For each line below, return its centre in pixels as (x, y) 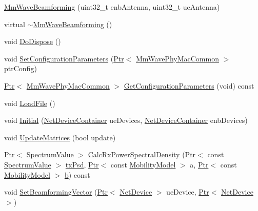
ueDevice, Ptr (188, 192)
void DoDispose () (33, 41)
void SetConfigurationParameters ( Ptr (64, 58)
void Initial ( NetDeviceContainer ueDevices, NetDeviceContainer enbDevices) (126, 120)
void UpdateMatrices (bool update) (60, 137)
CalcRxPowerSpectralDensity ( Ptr (142, 154)
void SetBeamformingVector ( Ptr (56, 192)
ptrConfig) (21, 68)
